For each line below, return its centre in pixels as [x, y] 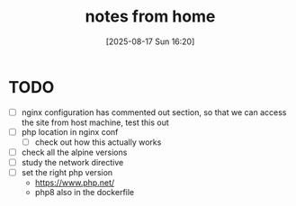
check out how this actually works [98, 142]
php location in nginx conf [70, 131]
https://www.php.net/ [75, 183]
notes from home [150, 17]
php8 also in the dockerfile [85, 193]
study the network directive [72, 162]
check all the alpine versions [74, 152]
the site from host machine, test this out [95, 122]
